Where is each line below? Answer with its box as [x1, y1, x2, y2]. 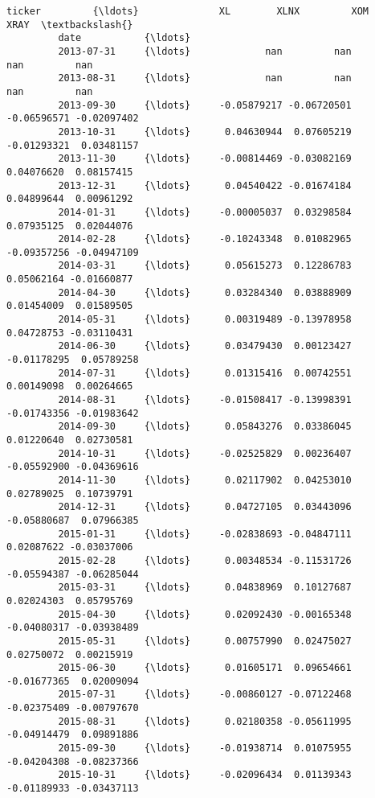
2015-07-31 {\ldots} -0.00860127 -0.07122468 [58, 689, 352, 701]
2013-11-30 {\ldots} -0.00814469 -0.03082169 [58, 153, 352, 165]
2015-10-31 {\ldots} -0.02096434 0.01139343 [58, 769, 352, 781]
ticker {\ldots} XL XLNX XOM [6, 6, 369, 17]
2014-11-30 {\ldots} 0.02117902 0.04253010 [58, 474, 352, 486]
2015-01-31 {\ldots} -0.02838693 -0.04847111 [58, 528, 352, 540]
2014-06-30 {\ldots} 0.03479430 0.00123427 [58, 340, 352, 352]
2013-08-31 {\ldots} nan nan [58, 72, 352, 84]
